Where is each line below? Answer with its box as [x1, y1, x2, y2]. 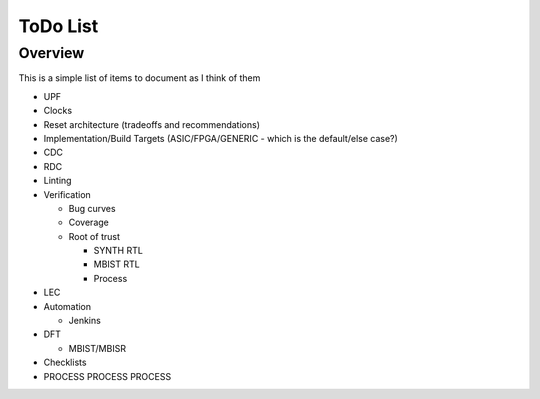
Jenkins [68, 315, 102, 327]
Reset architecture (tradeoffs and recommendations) [43, 118, 260, 130]
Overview [18, 44, 85, 62]
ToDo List [18, 15, 99, 37]
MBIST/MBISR [68, 342, 127, 354]
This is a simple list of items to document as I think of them [18, 72, 261, 84]
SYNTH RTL [93, 245, 144, 257]
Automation [43, 300, 92, 312]
